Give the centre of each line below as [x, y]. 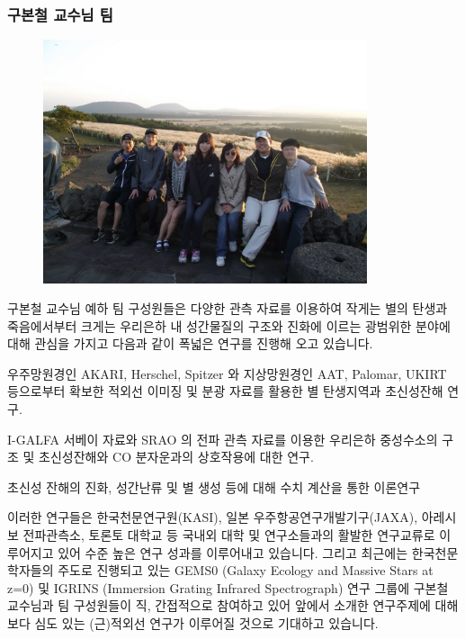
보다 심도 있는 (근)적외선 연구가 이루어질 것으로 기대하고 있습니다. [193, 623]
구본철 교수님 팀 [60, 14]
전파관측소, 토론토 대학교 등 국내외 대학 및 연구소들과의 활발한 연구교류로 [229, 535]
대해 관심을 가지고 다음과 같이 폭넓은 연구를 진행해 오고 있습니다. [190, 343]
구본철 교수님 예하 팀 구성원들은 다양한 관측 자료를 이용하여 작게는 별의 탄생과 [228, 308]
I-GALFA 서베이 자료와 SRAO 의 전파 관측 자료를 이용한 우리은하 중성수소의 [223, 439]
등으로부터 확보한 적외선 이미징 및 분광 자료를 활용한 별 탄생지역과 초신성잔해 [225, 391]
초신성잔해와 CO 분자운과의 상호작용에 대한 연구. [176, 457]
